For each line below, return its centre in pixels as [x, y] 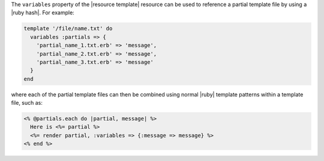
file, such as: [27, 103]
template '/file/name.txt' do [68, 29]
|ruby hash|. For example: [43, 13]
